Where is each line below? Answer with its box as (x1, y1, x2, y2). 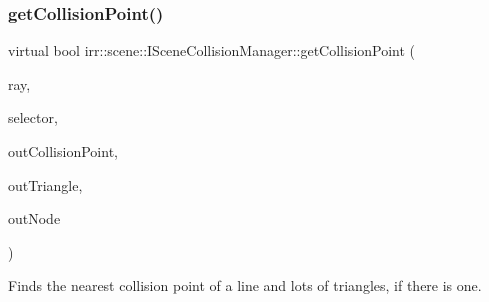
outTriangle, (8, 174, 83, 195)
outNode (8, 208, 61, 229)
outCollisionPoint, (8, 141, 118, 161)
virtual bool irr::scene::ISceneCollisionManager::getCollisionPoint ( (8, 40, 416, 61)
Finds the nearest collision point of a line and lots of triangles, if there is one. (8, 275, 482, 296)
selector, (8, 107, 58, 128)
